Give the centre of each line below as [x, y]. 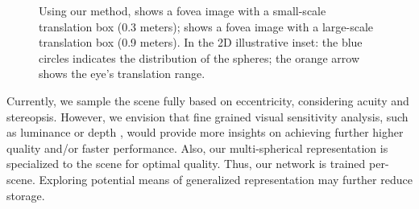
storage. [26, 195]
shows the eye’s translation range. [122, 74]
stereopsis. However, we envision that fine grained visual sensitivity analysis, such [207, 116]
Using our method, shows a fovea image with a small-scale [183, 10]
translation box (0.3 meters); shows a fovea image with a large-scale [206, 26]
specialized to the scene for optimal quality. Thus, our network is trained [186, 164]
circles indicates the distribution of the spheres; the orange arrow [199, 57]
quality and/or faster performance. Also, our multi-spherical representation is [197, 148]
